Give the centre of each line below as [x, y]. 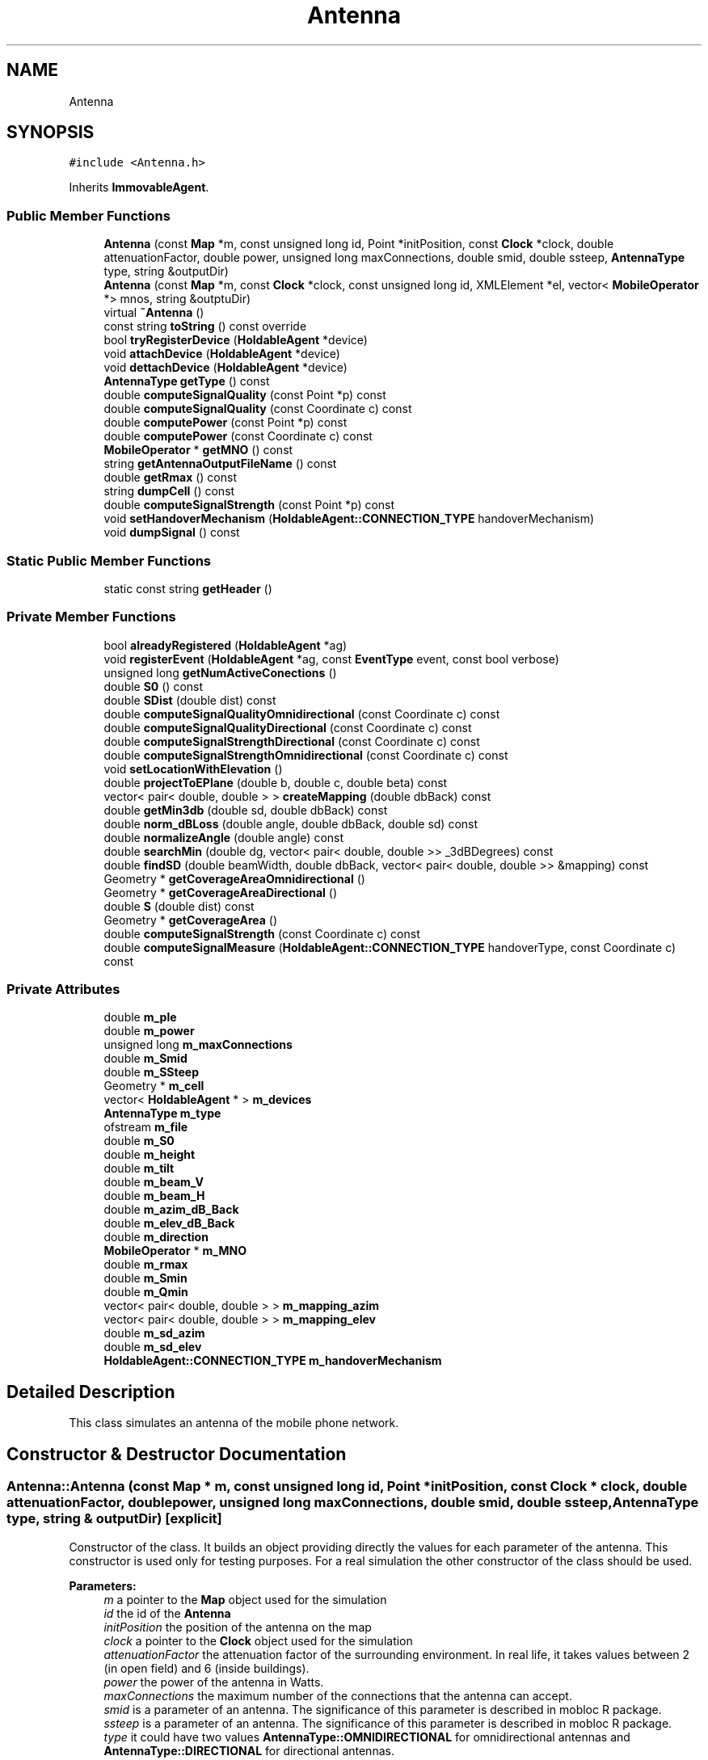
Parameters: [103, 1585]
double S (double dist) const [179, 906]
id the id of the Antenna [167, 1613]
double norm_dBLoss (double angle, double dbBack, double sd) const [291, 823]
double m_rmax [146, 1265]
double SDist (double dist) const [190, 700]
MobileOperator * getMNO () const [198, 450]
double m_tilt [139, 1168]
